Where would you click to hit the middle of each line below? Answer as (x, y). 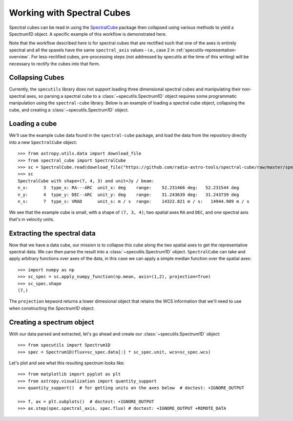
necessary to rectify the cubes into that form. (54, 64)
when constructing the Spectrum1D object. (52, 308)
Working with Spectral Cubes (70, 13)
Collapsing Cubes (37, 78)
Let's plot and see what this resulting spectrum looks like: (67, 363)
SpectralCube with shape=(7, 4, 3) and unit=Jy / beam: (86, 181)
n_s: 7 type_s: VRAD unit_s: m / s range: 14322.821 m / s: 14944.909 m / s (134, 201)
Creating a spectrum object (52, 322)
